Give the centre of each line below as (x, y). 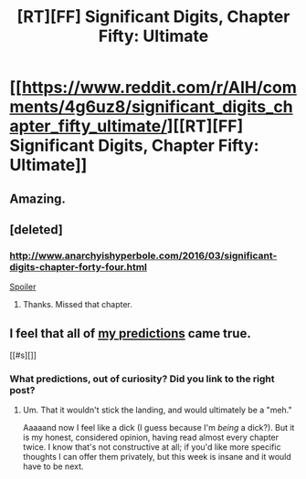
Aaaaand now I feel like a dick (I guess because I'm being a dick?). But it (158, 428)
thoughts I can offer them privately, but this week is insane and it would (157, 457)
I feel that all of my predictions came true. (130, 333)
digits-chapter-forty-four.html (79, 266)
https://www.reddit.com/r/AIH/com (159, 88)
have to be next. (53, 466)
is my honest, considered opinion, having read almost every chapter (151, 437)
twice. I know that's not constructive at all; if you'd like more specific (152, 447)
